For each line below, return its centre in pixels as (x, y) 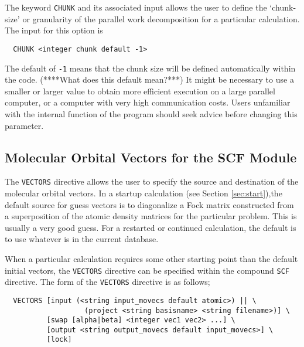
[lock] (59, 340)
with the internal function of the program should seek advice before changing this (151, 113)
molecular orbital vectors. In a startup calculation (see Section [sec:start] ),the (144, 193)
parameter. (24, 125)
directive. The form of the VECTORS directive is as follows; (107, 282)
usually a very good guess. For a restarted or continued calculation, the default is (151, 227)
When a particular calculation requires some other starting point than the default (151, 258)
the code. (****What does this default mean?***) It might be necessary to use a (149, 79)
